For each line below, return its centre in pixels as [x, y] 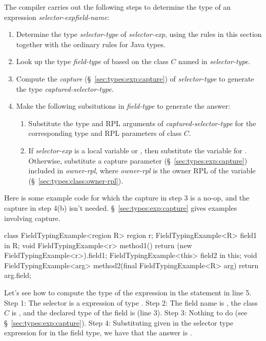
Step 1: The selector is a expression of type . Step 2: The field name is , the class [131, 302]
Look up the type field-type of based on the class [92, 61]
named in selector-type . [214, 61]
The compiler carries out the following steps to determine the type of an [118, 7]
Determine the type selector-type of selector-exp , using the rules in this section [139, 34]
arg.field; [18, 275]
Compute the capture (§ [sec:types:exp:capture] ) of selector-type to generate [135, 78]
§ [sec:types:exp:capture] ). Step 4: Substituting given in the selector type [119, 322]
